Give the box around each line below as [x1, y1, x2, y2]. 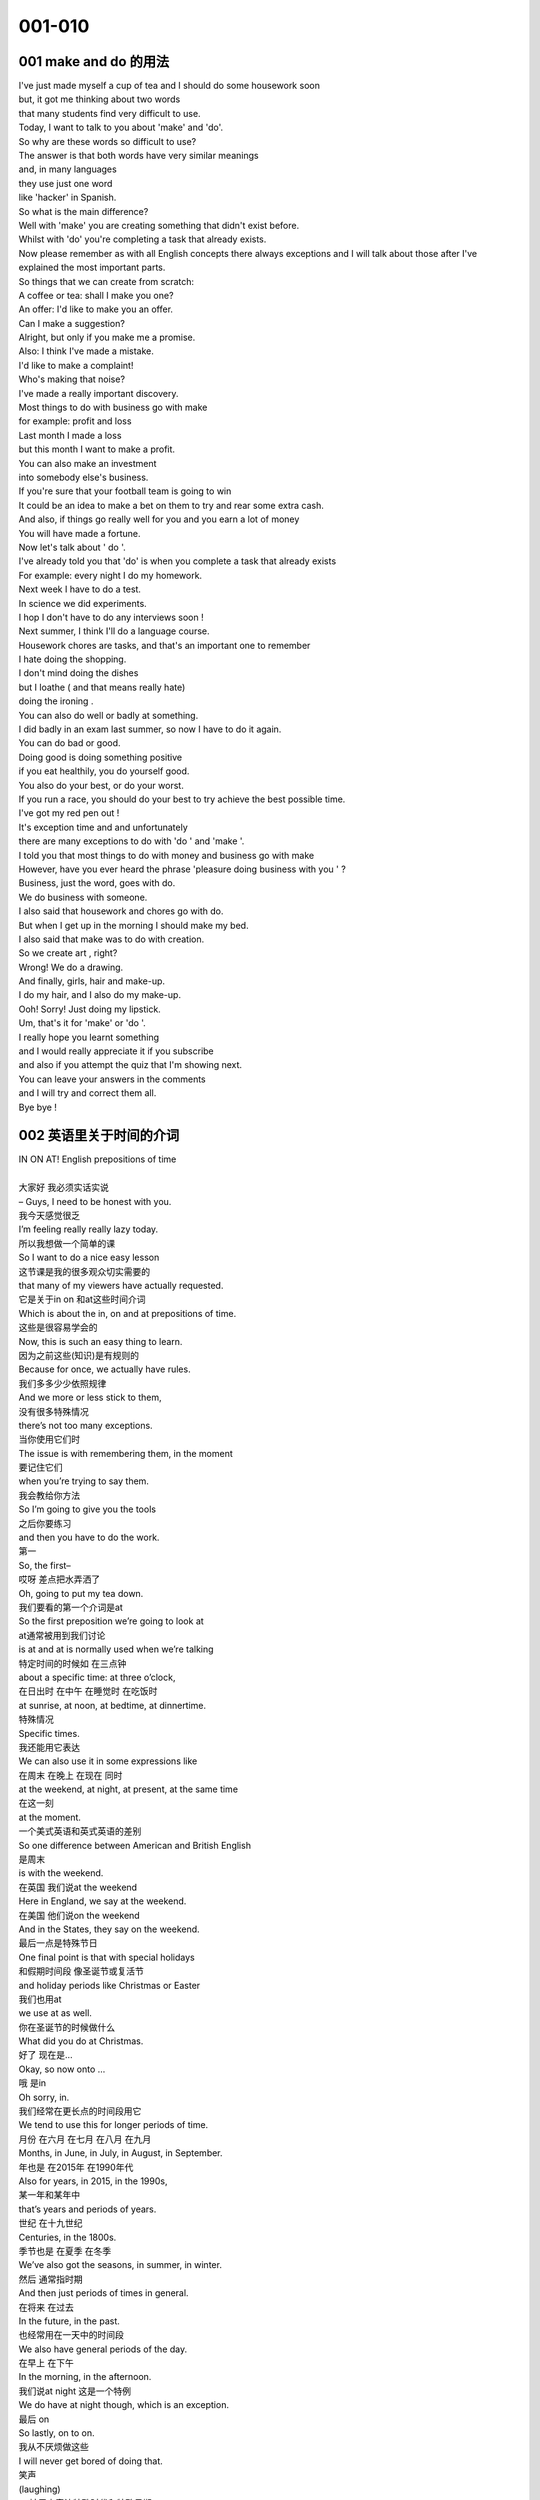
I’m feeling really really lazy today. [18, 1223, 159, 1235]
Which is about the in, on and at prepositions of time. [18, 1307, 237, 1319]
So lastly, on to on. [18, 2427, 95, 2439]
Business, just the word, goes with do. [18, 877, 176, 889]
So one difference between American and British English [18, 1839, 252, 1851]
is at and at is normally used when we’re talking [18, 1643, 214, 1655]
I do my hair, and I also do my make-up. [18, 989, 182, 1001]
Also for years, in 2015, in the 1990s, [18, 2175, 168, 2187]
